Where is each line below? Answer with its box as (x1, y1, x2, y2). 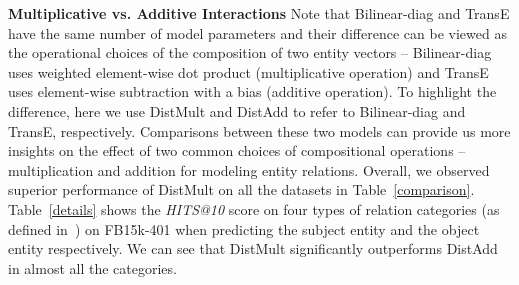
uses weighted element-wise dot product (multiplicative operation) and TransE (8, 61, 489, 82)
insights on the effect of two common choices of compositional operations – (8, 140, 466, 161)
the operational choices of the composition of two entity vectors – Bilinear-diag (8, 42, 492, 63)
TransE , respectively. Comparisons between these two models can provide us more (8, 120, 511, 141)
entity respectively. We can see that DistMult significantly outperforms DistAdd (8, 238, 498, 259)
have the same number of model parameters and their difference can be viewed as (8, 22, 507, 43)
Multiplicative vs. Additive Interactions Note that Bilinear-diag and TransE (8, 3, 510, 23)
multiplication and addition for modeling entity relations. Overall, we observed (8, 159, 490, 180)
